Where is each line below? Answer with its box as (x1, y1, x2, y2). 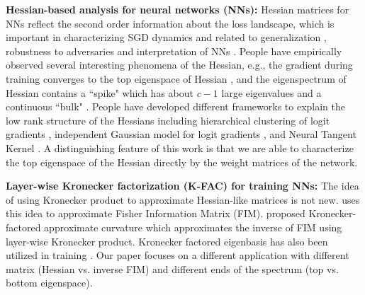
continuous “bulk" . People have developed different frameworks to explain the (6, 99, 345, 114)
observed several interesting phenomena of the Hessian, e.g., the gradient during (6, 57, 353, 72)
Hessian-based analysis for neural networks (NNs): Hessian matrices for (6, 2, 349, 16)
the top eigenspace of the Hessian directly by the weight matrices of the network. (6, 154, 358, 169)
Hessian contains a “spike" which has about (6, 85, 193, 100)
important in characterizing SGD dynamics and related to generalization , (6, 30, 327, 45)
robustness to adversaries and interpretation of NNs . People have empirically (6, 43, 342, 58)
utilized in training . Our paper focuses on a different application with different (6, 248, 349, 262)
